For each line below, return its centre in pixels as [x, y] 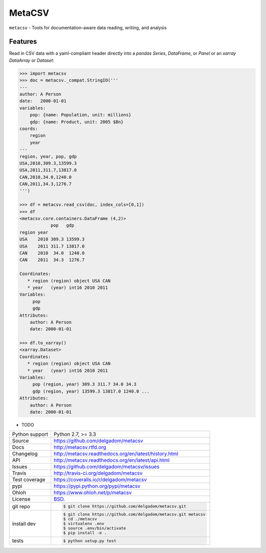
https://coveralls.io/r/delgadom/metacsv [100, 480]
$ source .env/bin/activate [95, 528]
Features [23, 42]
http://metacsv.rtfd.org [80, 447]
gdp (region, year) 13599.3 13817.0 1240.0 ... [91, 391]
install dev [24, 523]
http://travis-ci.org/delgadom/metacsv [98, 473]
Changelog [25, 454]
